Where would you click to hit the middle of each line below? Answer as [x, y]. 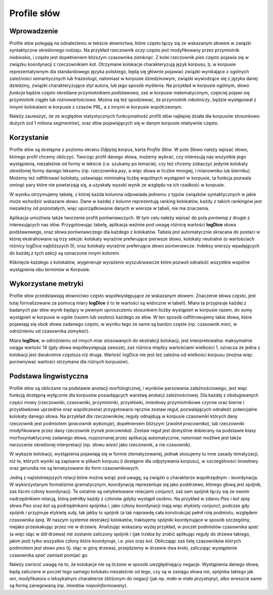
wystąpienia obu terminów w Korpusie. [50, 269]
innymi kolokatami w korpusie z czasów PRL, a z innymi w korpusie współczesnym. [96, 107]
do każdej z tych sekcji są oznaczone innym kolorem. [65, 253]
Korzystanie [29, 138]
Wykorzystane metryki [46, 284]
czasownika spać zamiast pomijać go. [49, 555]
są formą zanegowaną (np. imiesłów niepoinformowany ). [69, 585]
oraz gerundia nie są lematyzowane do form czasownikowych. [74, 468]
